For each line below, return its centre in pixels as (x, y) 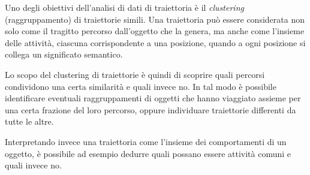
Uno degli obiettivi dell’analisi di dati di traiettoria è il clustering (124, 7)
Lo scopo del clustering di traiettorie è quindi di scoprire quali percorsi (135, 74)
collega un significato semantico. (64, 54)
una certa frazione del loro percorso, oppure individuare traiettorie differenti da (151, 109)
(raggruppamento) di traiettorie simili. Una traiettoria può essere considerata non (155, 19)
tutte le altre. (29, 121)
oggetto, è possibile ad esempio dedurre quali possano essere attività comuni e (148, 153)
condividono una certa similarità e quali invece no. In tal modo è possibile (141, 86)
